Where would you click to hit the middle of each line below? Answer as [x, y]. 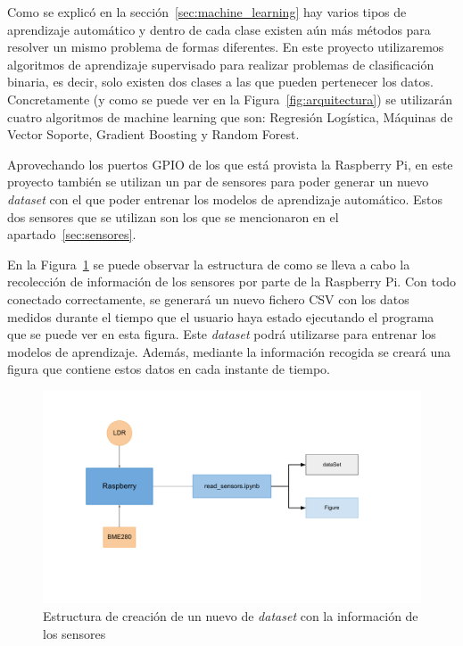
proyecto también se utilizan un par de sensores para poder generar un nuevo [218, 182]
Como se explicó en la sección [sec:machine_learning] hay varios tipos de [207, 12]
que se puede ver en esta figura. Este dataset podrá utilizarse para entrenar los [222, 334]
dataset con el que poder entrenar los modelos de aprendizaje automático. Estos [225, 199]
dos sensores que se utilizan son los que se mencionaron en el [173, 216]
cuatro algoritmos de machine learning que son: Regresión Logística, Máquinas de [230, 116]
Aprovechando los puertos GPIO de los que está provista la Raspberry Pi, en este [230, 164]
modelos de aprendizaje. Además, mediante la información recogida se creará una [229, 351]
